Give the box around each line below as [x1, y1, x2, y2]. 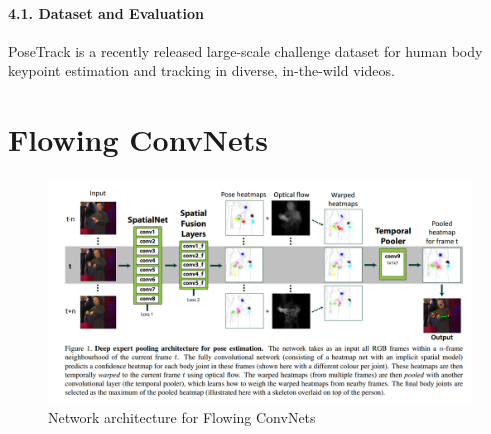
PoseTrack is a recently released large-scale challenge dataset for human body [8, 40, 483, 61]
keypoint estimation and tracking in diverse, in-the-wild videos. [8, 60, 395, 81]
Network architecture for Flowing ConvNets [48, 406, 316, 427]
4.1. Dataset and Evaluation [8, 2, 205, 23]
